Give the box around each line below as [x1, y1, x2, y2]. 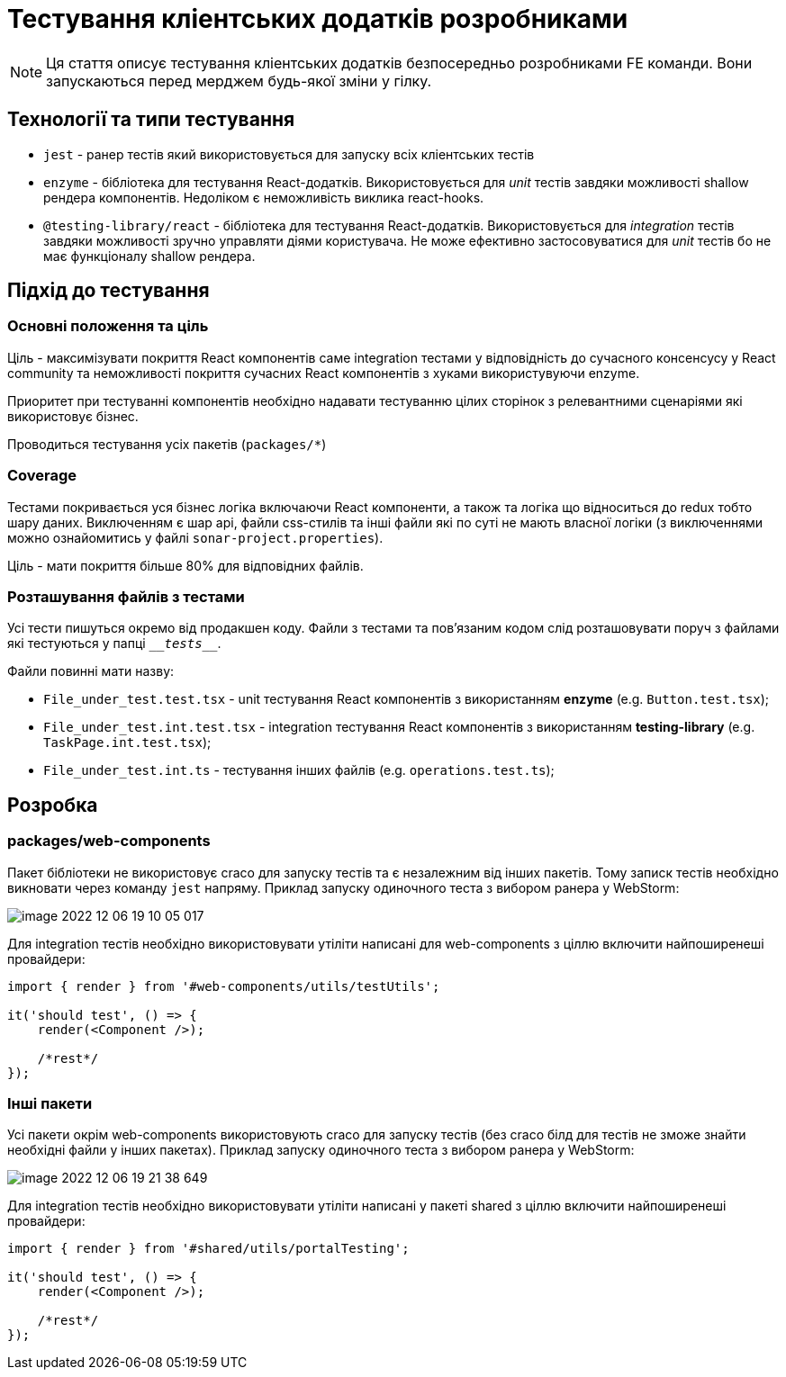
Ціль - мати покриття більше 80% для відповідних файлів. [7, 557, 364, 573]
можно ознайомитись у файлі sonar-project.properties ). [7, 529, 384, 545]
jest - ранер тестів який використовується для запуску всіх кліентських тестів [43, 146, 535, 162]
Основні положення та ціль [7, 317, 209, 336]
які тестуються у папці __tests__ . [7, 635, 221, 652]
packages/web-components [7, 832, 211, 850]
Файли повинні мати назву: [7, 663, 175, 679]
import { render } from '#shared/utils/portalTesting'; [7, 1241, 410, 1256]
